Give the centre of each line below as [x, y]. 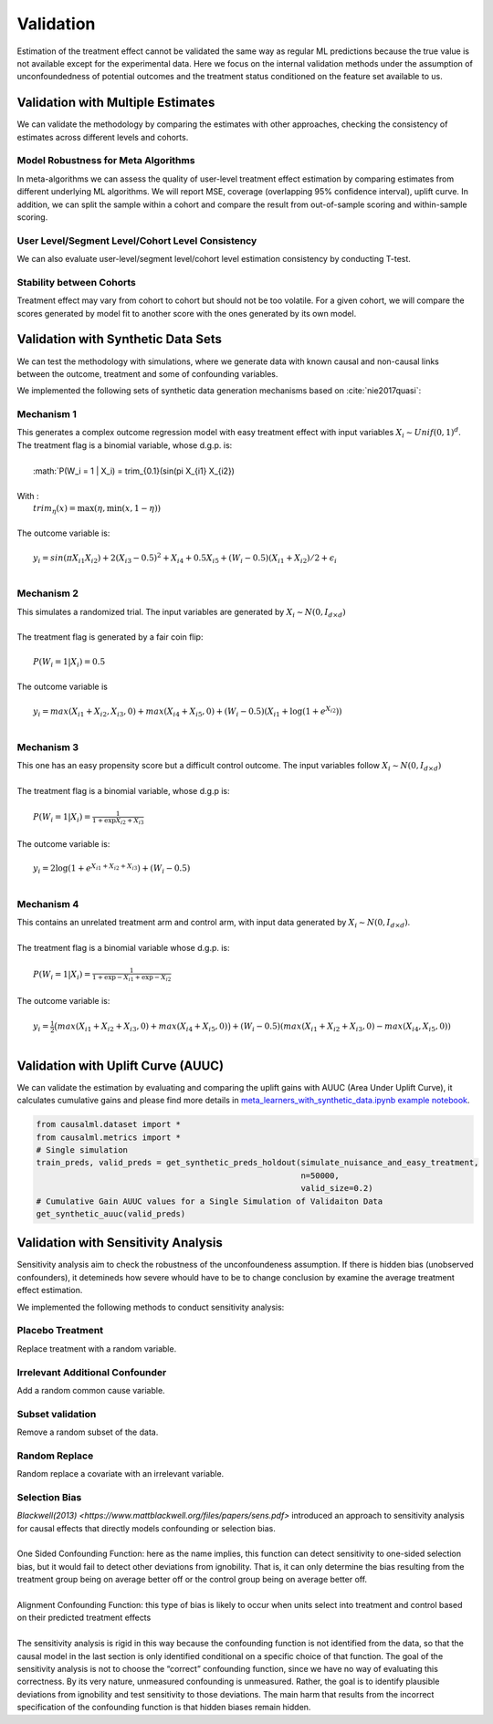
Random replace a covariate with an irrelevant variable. [121, 1474]
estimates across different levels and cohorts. [103, 137]
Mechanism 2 [48, 593]
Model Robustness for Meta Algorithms [106, 161]
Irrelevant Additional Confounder [92, 1372]
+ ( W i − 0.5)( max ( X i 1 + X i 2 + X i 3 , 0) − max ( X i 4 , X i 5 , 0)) [341, 1028]
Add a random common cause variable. [91, 1390]
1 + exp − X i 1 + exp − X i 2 [131, 978]
